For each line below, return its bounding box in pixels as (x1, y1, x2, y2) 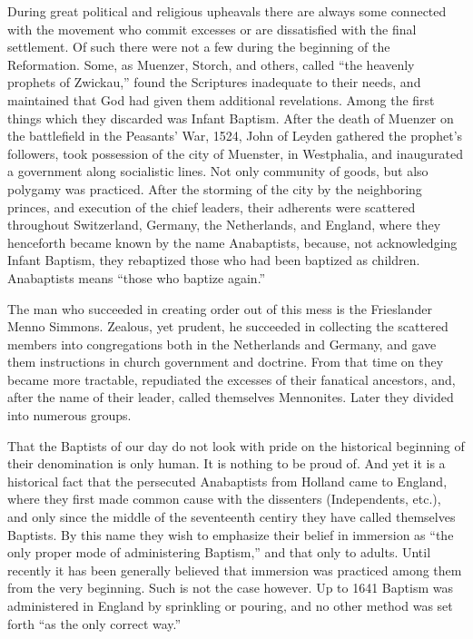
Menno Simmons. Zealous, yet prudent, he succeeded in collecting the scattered (7, 317, 448, 336)
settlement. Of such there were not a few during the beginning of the (7, 37, 390, 56)
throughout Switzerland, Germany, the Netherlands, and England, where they (7, 215, 441, 234)
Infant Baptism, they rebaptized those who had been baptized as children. (7, 251, 420, 270)
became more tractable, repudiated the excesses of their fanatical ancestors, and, (7, 369, 456, 388)
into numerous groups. (7, 406, 132, 425)
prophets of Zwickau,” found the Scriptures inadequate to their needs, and (7, 73, 421, 92)
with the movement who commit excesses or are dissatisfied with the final (7, 19, 417, 38)
